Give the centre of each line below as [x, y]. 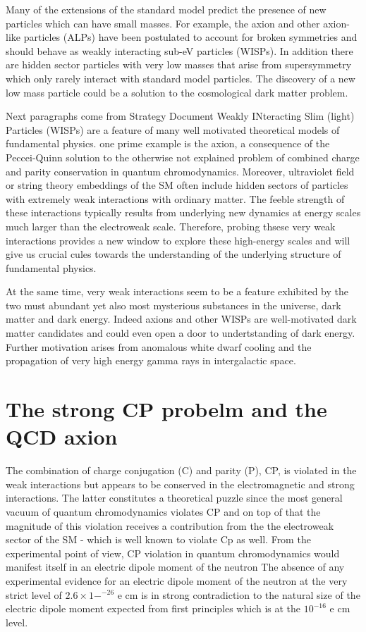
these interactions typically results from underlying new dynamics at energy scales [183, 212]
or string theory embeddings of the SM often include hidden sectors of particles [177, 185]
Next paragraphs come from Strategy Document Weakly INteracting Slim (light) [180, 116]
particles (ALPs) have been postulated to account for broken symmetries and [190, 37]
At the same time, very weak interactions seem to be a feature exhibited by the [177, 291]
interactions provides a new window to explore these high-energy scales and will [178, 240]
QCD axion [62, 436]
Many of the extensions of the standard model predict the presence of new [166, 9]
